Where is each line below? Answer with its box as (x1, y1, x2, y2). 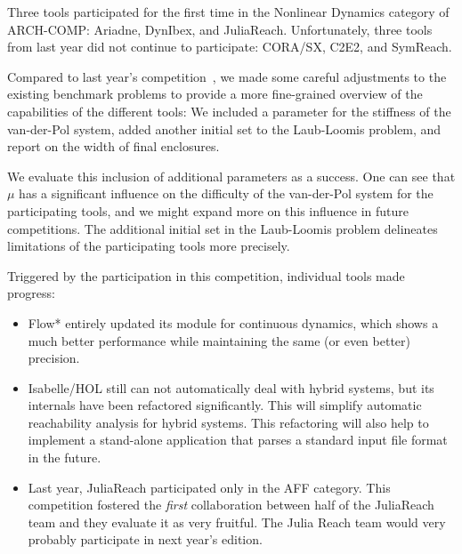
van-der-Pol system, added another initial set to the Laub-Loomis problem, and (7, 119, 442, 138)
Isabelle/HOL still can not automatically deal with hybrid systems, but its (28, 378, 434, 397)
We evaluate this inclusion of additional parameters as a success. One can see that (7, 166, 456, 185)
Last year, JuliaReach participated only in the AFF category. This (28, 478, 391, 496)
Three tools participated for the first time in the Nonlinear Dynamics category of (7, 3, 450, 20)
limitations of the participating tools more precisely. (7, 237, 290, 255)
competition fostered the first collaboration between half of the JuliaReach (28, 495, 434, 514)
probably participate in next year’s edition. (28, 530, 263, 549)
